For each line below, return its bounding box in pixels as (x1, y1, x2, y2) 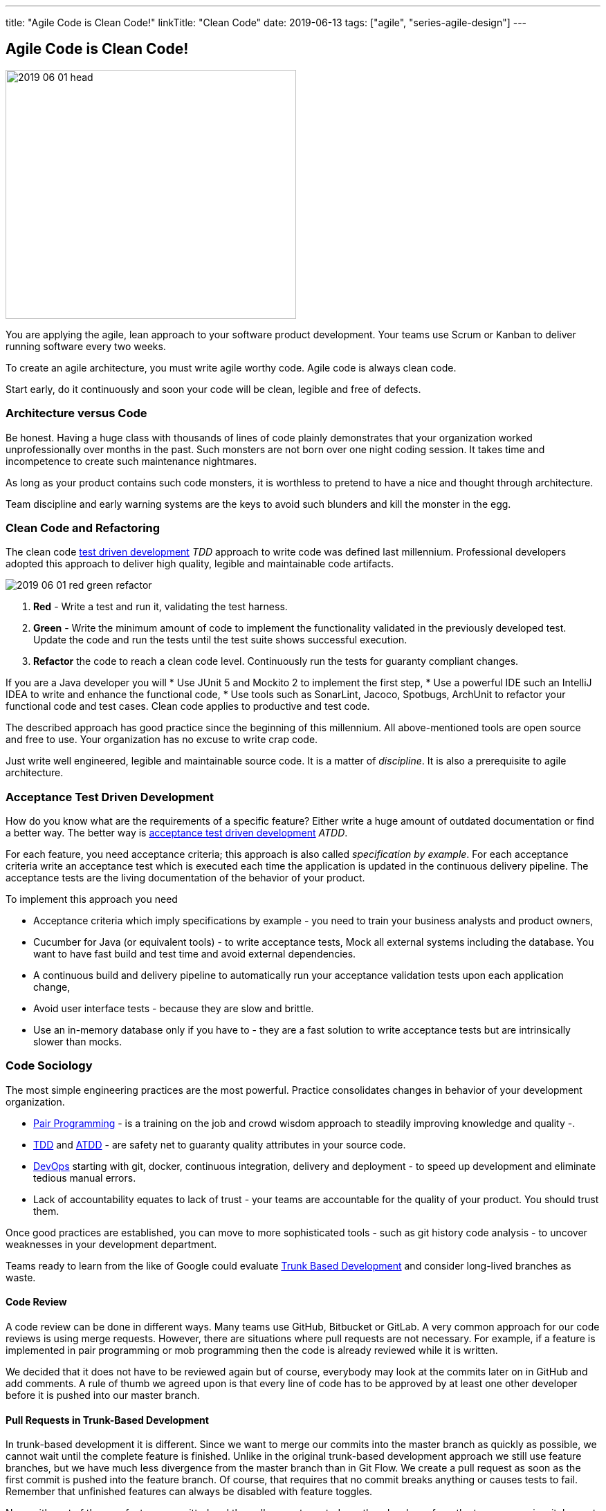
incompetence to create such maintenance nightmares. (6, 455, 257, 467)
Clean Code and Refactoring (6, 520, 160, 535)
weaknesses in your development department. (6, 1238, 217, 1250)
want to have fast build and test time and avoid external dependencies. (33, 948, 356, 960)
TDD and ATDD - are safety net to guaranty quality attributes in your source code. (33, 1138, 406, 1151)
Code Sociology (6, 1059, 93, 1073)
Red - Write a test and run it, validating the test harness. (33, 601, 288, 613)
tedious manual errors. (33, 1171, 136, 1184)
